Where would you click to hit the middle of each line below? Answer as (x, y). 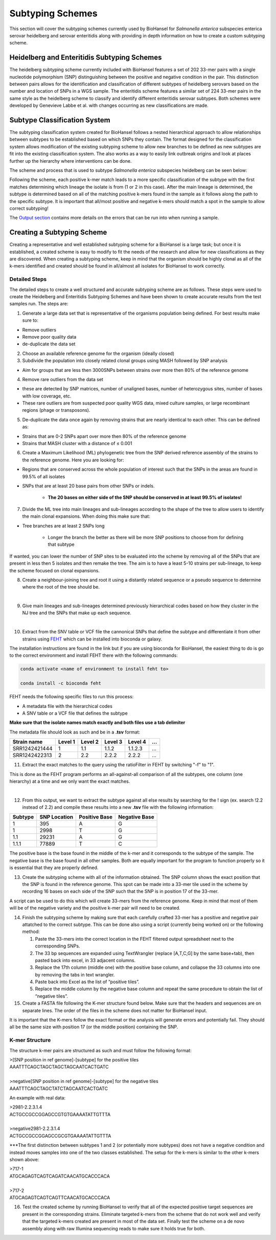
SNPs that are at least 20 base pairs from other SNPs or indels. (88, 485)
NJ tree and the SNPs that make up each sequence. (77, 613)
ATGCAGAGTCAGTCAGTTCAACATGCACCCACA (60, 1198)
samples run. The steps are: (39, 304)
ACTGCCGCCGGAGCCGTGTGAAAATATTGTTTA (60, 1114)
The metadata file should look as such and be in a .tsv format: (75, 732)
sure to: (30, 320)
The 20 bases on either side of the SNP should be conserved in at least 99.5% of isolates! (145, 497)
